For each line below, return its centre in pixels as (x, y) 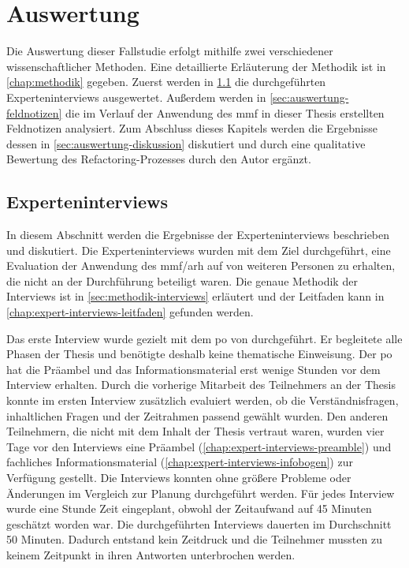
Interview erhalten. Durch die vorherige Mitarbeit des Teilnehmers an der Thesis (201, 385)
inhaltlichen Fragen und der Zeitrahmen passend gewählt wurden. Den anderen (197, 415)
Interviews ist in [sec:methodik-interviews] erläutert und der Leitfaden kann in (195, 296)
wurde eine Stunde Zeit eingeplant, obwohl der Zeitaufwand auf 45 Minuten (189, 508)
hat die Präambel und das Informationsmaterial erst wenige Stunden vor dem (193, 369)
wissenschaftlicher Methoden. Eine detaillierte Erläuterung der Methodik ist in (196, 66)
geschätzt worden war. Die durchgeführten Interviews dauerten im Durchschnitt (199, 523)
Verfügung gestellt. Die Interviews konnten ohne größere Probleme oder (179, 477)
